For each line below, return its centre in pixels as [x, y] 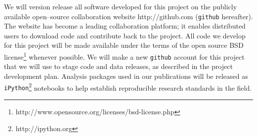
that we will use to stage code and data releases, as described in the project [118, 66]
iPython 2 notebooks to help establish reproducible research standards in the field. [128, 87]
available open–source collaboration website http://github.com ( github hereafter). [128, 16]
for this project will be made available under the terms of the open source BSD [124, 45]
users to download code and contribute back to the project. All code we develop [125, 35]
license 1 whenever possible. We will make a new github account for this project [124, 56]
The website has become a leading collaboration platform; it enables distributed [125, 26]
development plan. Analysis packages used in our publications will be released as [126, 76]
